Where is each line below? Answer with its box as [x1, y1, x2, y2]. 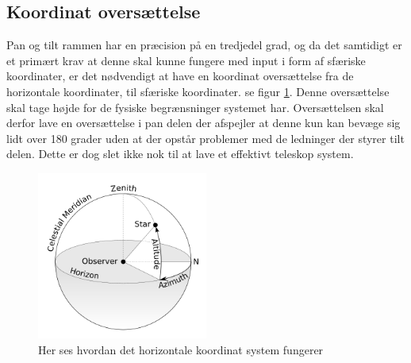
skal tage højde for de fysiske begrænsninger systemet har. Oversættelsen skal [6, 98, 384, 115]
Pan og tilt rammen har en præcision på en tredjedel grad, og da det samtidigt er [6, 37, 402, 53]
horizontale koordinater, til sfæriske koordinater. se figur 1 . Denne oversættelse [6, 83, 390, 99]
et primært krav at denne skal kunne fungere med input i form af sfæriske [6, 52, 366, 68]
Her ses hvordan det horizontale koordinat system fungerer [38, 341, 324, 357]
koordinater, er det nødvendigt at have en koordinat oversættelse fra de [6, 68, 354, 84]
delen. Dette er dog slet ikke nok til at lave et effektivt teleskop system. [6, 145, 354, 162]
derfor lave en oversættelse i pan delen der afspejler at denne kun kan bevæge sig [6, 114, 401, 131]
